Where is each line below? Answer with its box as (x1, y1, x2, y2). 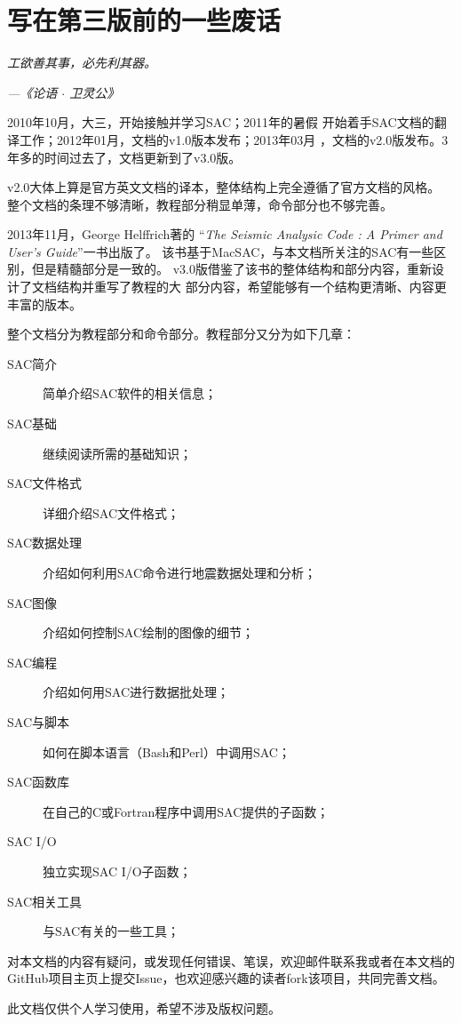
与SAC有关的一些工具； (43, 922, 179, 940)
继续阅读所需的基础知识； (43, 444, 192, 462)
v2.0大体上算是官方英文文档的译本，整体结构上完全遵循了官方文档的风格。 (7, 178, 441, 196)
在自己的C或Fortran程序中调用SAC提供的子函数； (43, 802, 330, 820)
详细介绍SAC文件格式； (43, 503, 179, 522)
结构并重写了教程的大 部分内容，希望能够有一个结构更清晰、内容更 (56, 277, 447, 296)
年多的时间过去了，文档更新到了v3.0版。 (7, 148, 242, 166)
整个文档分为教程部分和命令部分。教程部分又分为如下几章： (7, 324, 355, 343)
